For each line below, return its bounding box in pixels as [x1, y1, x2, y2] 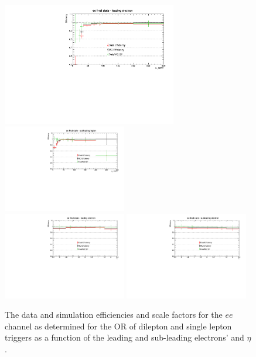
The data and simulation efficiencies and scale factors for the [5, 308, 223, 321]
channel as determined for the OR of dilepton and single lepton [5, 319, 232, 332]
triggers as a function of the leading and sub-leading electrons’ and [5, 331, 244, 344]
